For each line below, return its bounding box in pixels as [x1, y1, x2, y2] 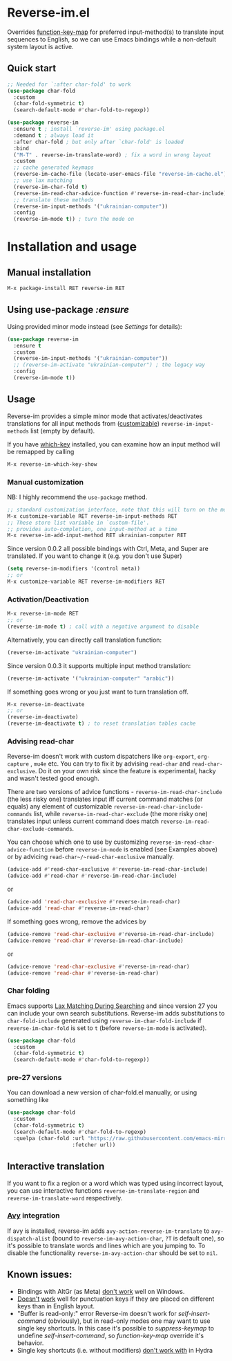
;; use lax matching [13, 177, 72, 184]
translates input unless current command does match [7, 817, 159, 825]
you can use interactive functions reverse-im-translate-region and [7, 1186, 200, 1195]
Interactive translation [7, 1161, 105, 1173]
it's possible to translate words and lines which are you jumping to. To [7, 1241, 206, 1250]
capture [7, 761, 30, 768]
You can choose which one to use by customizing [7, 838, 148, 846]
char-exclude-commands [7, 826, 72, 833]
